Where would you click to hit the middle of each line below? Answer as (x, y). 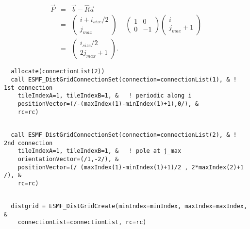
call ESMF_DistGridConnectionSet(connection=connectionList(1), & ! (124, 79)
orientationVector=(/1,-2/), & (68, 159)
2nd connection (28, 143)
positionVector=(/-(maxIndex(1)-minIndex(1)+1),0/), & (108, 104)
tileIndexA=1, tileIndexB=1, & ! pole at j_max (100, 151)
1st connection (28, 88)
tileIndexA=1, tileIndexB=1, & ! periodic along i (105, 96)
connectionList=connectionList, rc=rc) (82, 222)
